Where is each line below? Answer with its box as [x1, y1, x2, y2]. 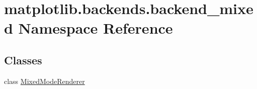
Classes [4, 52, 42, 67]
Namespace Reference [18, 18, 173, 38]
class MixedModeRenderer [4, 75, 85, 86]
